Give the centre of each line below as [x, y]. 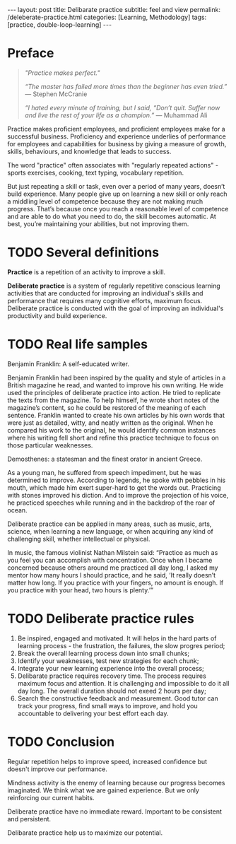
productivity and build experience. [57, 315]
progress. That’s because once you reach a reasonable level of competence [118, 209]
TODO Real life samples [78, 345]
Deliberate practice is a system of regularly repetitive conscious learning [114, 286]
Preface [31, 53]
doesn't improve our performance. [57, 769]
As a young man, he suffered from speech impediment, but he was [104, 472]
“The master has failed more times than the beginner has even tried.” [126, 86]
